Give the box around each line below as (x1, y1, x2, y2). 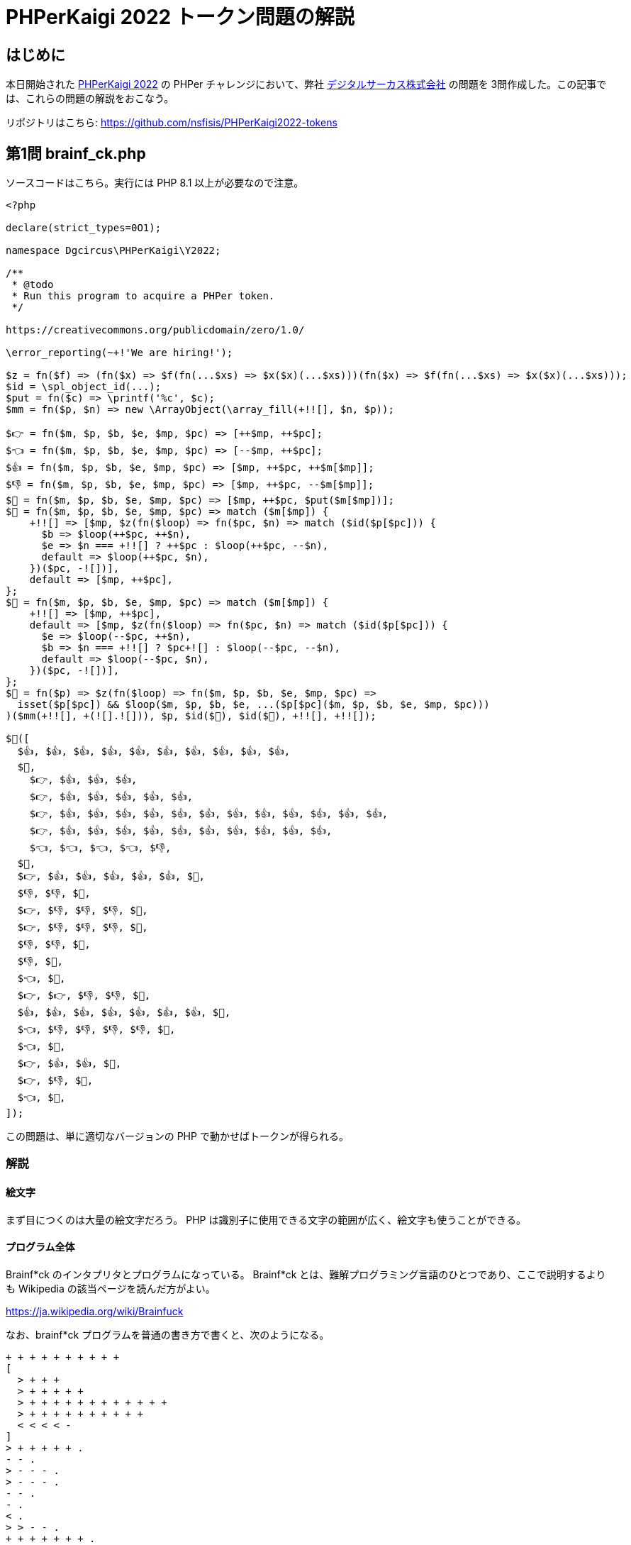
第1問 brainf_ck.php (6, 144, 146, 162)
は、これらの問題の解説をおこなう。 (6, 92, 174, 105)
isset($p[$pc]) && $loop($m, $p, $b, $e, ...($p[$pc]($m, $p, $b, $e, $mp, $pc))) (17, 699, 490, 711)
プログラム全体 (6, 1241, 75, 1253)
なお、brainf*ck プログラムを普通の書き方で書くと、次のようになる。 (6, 1328, 330, 1341)
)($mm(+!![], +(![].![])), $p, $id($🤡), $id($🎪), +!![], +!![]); (6, 710, 376, 722)
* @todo (11, 279, 54, 291)
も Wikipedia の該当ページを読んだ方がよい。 (6, 1282, 216, 1295)
